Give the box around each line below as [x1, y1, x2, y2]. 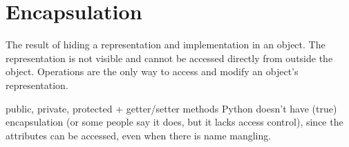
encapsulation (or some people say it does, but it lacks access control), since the [6, 115, 343, 129]
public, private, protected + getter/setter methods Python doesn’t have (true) [6, 101, 337, 115]
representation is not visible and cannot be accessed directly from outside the [6, 50, 333, 65]
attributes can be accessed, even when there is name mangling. [6, 128, 272, 142]
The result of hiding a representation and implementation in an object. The [6, 37, 326, 52]
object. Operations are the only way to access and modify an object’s [6, 64, 299, 79]
